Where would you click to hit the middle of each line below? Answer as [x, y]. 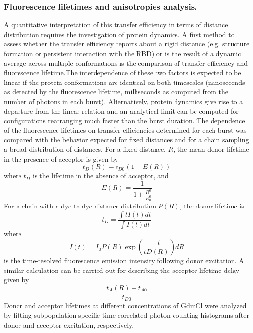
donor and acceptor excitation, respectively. [69, 324]
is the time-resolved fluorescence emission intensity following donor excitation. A [124, 260]
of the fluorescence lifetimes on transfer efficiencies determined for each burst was [125, 130]
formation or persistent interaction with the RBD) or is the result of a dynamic [123, 53]
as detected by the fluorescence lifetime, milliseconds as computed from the [116, 92]
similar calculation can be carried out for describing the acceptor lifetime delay [122, 270]
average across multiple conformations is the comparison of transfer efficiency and [126, 63]
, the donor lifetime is [212, 205]
